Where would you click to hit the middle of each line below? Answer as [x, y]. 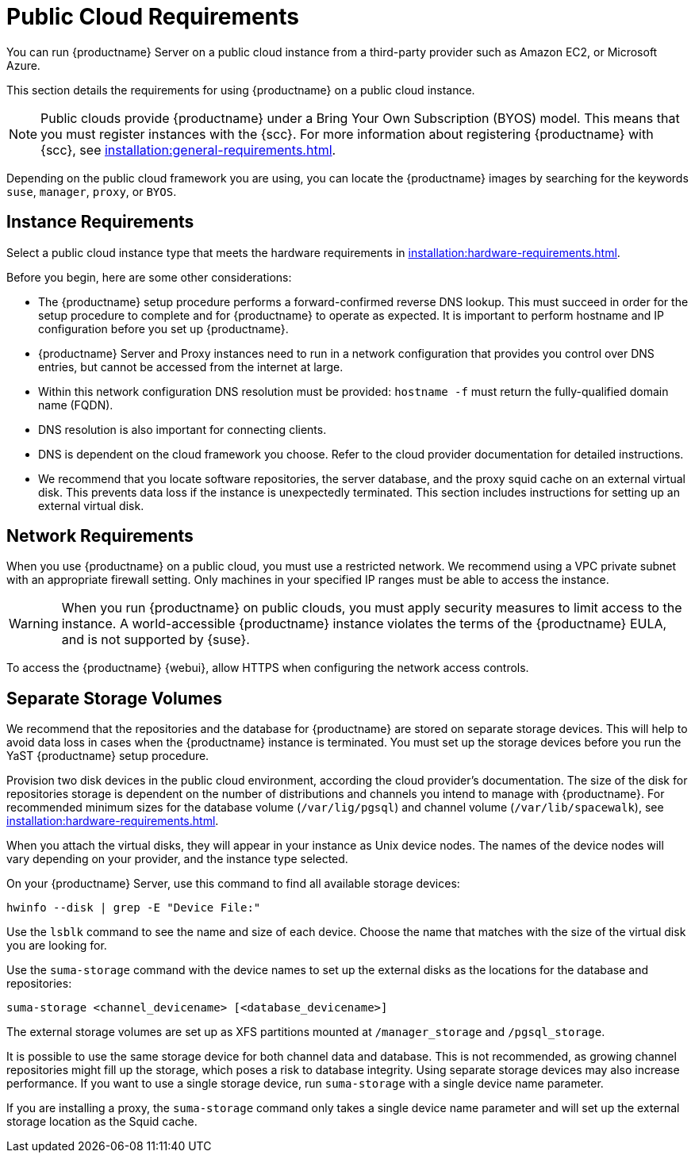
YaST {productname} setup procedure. [108, 756]
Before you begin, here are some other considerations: [149, 277]
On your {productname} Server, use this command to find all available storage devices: [233, 884]
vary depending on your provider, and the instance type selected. [177, 859]
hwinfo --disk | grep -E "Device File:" [134, 908]
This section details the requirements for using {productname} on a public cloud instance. [241, 90]
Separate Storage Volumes [115, 698]
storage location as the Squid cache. [102, 1122]
